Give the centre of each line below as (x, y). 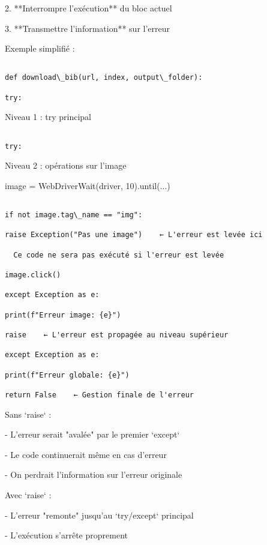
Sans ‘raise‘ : (28, 414)
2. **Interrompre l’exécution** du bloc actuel (88, 8)
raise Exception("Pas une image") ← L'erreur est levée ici (134, 235)
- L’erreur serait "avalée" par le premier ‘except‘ (92, 434)
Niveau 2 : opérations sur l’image (66, 165)
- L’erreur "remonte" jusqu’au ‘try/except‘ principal (99, 515)
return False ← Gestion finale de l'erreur (99, 395)
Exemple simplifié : (40, 48)
